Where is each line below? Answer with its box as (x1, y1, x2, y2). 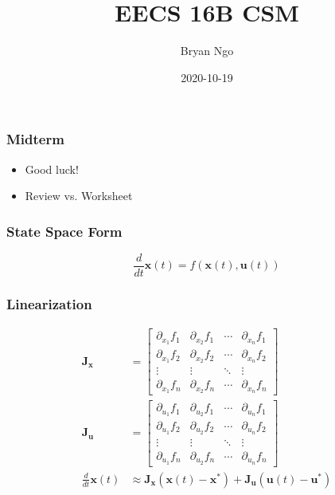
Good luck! (25, 160, 79, 177)
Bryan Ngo (180, 42, 234, 59)
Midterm (6, 129, 64, 149)
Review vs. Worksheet (25, 187, 133, 204)
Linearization (6, 294, 92, 313)
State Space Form (6, 221, 123, 241)
